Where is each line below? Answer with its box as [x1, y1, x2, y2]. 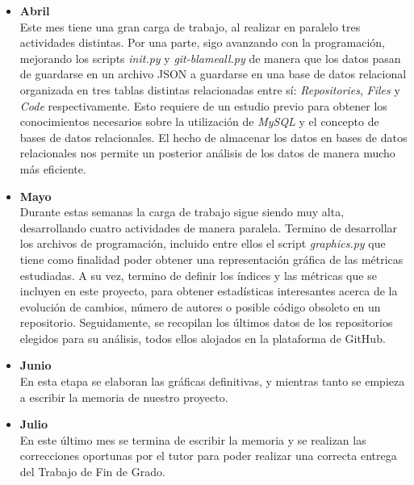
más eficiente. [19, 160, 86, 177]
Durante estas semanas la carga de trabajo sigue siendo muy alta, [19, 203, 345, 220]
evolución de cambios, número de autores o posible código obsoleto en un [19, 298, 381, 315]
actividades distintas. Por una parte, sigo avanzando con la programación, [19, 34, 385, 51]
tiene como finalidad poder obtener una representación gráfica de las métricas [19, 250, 404, 267]
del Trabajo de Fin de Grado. [19, 463, 165, 480]
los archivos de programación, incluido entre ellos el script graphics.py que [19, 235, 386, 252]
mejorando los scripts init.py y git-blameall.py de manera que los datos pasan [19, 49, 401, 66]
